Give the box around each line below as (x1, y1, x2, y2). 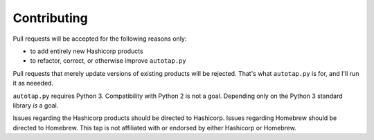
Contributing (12, 10, 88, 26)
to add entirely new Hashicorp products (30, 47, 143, 55)
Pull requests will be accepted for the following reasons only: (12, 34, 187, 43)
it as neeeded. (12, 79, 54, 88)
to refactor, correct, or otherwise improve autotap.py (30, 57, 186, 65)
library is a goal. (12, 101, 59, 110)
